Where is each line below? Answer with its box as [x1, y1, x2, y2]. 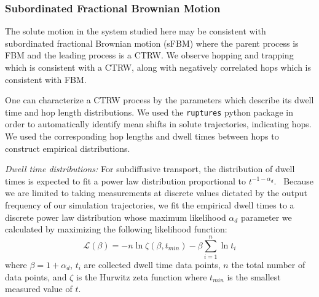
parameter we [240, 210, 292, 223]
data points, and [5, 270, 67, 283]
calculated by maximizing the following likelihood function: [5, 223, 227, 236]
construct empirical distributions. [5, 141, 130, 154]
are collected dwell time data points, [84, 258, 221, 271]
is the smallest [227, 270, 281, 283]
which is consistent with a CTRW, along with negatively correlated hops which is [5, 61, 312, 73]
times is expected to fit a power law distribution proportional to [5, 174, 246, 187]
